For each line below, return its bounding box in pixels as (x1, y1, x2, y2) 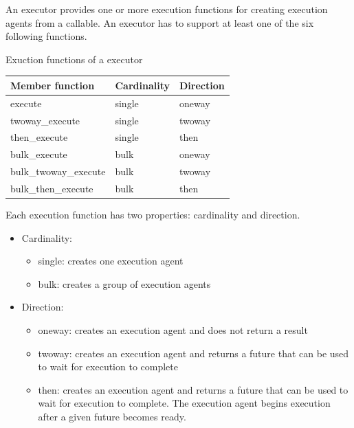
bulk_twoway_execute (10, 164, 106, 179)
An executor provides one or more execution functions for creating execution (5, 2, 328, 16)
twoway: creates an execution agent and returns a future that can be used (38, 346, 349, 360)
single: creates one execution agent (38, 254, 184, 268)
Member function (10, 78, 95, 92)
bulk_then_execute (10, 181, 93, 195)
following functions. (5, 29, 87, 43)
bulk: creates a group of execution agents (38, 276, 211, 291)
